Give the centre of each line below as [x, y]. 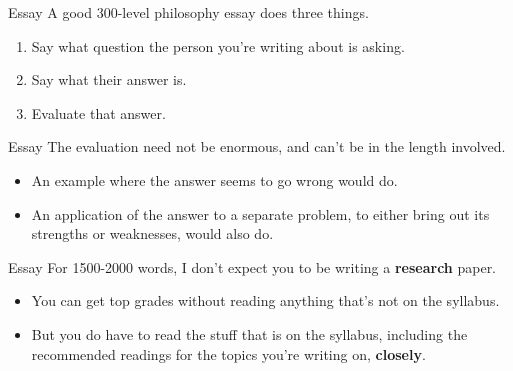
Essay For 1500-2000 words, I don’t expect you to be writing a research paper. [252, 266]
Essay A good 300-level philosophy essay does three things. [188, 12]
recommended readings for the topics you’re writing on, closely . [228, 353]
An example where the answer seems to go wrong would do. [214, 179]
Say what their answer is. [109, 79]
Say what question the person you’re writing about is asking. [218, 45]
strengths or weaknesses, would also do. [152, 233]
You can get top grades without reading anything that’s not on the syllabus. [265, 300]
